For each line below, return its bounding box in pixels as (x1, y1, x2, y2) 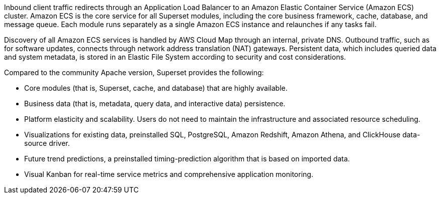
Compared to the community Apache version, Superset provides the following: (4, 68, 264, 77)
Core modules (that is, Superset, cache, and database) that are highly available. (24, 84, 288, 92)
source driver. (24, 139, 70, 147)
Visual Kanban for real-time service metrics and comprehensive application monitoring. (24, 170, 313, 178)
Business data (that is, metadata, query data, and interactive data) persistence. (24, 99, 286, 108)
